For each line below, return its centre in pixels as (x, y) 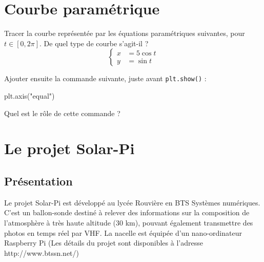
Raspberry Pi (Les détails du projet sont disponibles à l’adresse (104, 243)
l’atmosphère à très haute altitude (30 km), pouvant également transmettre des (129, 222)
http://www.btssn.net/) (42, 252)
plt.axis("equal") (29, 95)
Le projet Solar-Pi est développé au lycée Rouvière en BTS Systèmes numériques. (132, 202)
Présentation (38, 181)
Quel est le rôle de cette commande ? (62, 113)
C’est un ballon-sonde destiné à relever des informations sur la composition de (127, 212)
